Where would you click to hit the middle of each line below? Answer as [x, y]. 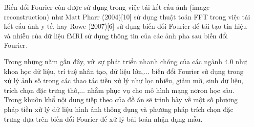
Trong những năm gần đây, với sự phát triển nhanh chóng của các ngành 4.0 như [126, 61]
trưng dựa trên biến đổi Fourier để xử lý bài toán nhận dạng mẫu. [103, 118]
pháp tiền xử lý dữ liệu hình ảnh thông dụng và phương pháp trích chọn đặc [119, 109]
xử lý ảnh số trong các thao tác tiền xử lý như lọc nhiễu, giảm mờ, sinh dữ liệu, [124, 81]
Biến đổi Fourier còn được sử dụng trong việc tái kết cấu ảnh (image [107, 7]
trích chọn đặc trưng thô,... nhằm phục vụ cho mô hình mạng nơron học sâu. [119, 90]
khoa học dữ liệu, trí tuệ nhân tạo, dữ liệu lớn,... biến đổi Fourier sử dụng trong [124, 71]
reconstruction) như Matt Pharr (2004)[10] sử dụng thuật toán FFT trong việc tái [127, 16]
